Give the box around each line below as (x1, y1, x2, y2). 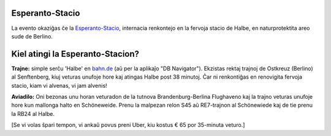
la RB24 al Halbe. (11, 110, 55, 117)
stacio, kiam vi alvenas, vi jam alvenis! (11, 82, 107, 89)
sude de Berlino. (11, 32, 53, 40)
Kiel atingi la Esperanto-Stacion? (11, 49, 140, 59)
